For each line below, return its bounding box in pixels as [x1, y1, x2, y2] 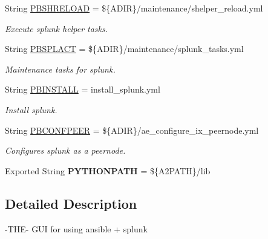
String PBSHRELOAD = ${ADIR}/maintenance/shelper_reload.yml [5, 2, 263, 14]
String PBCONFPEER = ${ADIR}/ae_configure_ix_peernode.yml [5, 123, 259, 136]
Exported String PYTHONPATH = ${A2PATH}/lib [5, 164, 211, 177]
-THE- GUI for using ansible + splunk [5, 222, 148, 235]
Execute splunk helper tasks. [5, 22, 108, 34]
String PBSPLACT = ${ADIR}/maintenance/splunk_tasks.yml [5, 42, 244, 55]
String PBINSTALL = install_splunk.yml [5, 83, 160, 96]
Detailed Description [5, 194, 137, 212]
